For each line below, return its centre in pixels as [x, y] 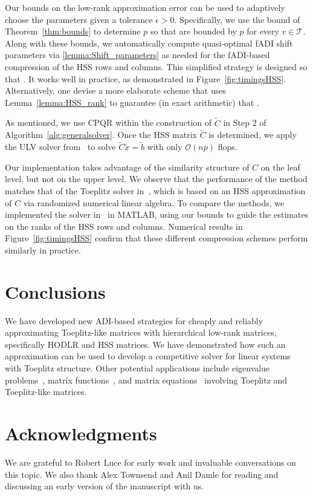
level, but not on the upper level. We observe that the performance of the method [156, 179]
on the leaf [280, 167]
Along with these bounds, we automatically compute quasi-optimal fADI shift [149, 43]
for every [263, 31]
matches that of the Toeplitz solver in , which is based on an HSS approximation [155, 190]
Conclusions [55, 291]
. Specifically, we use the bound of [237, 19]
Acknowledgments [81, 433]
